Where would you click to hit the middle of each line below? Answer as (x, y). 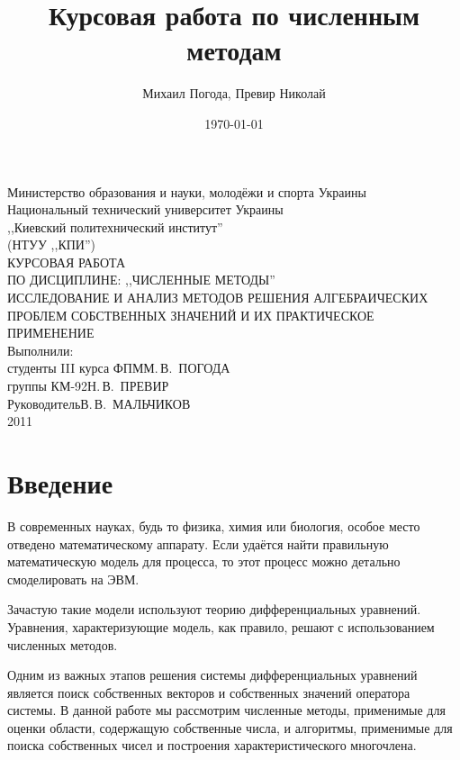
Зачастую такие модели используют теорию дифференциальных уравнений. (214, 609)
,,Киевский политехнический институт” (115, 226)
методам (234, 50)
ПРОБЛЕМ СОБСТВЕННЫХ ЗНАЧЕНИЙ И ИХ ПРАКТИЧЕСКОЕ (191, 315)
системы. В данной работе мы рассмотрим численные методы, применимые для (226, 710)
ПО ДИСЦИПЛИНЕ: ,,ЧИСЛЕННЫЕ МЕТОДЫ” (141, 280)
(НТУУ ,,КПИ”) (51, 244)
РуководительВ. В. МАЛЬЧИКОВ (99, 403)
